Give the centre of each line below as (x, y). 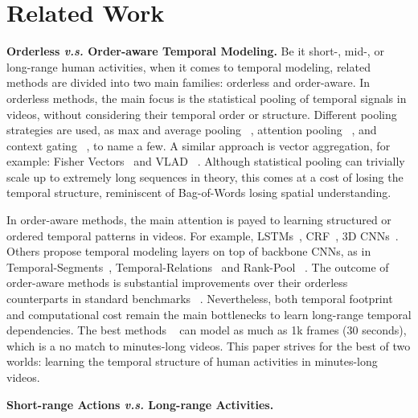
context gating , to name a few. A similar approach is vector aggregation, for (199, 145)
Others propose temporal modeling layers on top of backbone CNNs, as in (189, 251)
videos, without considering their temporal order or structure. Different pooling (202, 114)
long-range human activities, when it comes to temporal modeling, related (189, 66)
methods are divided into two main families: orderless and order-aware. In (189, 82)
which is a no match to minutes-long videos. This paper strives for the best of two (209, 345)
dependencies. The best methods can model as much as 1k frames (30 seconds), (207, 330)
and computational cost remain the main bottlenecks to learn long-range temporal (209, 314)
